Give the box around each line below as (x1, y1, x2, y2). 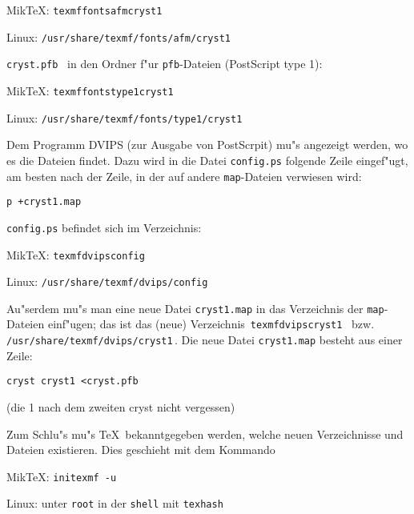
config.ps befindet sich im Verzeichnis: (6, 219, 202, 235)
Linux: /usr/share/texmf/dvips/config (6, 273, 208, 290)
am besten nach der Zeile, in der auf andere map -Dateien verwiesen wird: (6, 167, 362, 184)
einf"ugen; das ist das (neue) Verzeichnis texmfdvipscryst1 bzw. (47, 315, 375, 332)
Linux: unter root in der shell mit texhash (6, 495, 223, 512)
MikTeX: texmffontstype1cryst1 (6, 82, 174, 98)
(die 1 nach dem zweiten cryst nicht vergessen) (6, 399, 235, 416)
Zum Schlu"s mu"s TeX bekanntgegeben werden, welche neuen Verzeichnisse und (6, 425, 404, 442)
